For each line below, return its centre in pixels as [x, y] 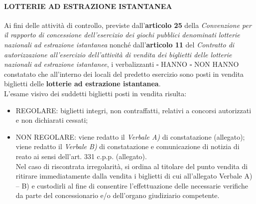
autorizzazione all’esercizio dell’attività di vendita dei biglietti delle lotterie [118, 54]
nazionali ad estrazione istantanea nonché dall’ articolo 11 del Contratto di [119, 44]
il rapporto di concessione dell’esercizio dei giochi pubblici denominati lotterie [122, 35]
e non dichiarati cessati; [52, 120]
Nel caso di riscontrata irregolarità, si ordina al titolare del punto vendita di [132, 166]
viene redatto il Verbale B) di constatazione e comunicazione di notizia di [128, 146]
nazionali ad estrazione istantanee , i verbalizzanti [79, 64]
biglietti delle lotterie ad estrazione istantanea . [82, 84]
